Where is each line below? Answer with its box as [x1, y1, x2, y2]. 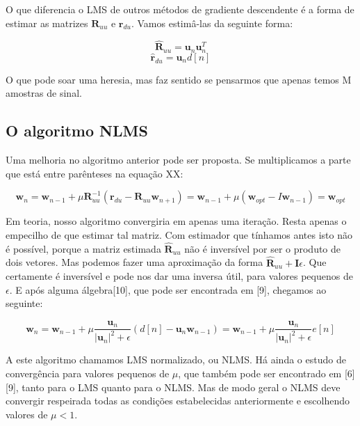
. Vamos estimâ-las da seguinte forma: [131, 15, 293, 30]
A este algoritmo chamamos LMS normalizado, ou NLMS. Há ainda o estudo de [6, 352, 346, 367]
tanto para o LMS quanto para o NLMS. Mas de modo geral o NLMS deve [22, 379, 341, 394]
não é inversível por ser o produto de [184, 241, 341, 255]
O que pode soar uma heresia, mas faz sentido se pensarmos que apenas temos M [6, 72, 352, 86]
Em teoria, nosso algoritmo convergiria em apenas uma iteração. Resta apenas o [6, 214, 347, 228]
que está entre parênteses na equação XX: [6, 166, 183, 180]
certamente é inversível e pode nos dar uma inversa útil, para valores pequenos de [6, 269, 353, 283]
